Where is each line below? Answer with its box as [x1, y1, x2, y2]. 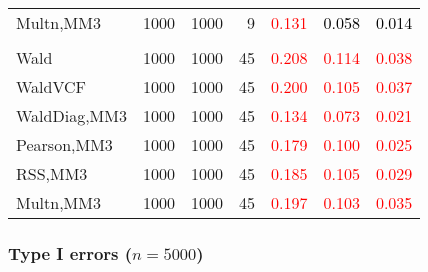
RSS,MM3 [16, 162, 88, 185]
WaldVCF [16, 75, 87, 98]
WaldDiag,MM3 [16, 104, 127, 127]
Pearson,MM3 [16, 133, 113, 156]
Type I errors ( [8, 240, 133, 265]
